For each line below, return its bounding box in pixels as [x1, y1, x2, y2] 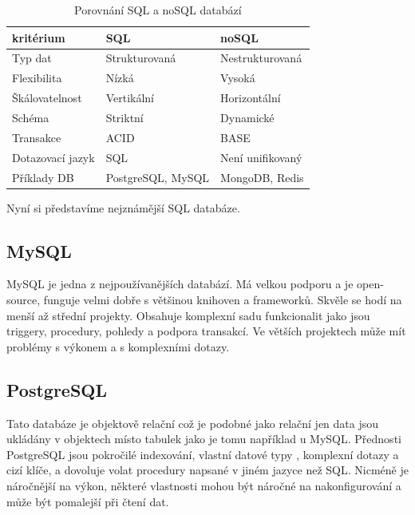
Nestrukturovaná [220, 50, 302, 66]
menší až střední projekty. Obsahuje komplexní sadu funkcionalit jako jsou [6, 307, 370, 323]
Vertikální [105, 89, 154, 106]
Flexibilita [12, 69, 62, 86]
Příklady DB [12, 168, 74, 185]
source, [6, 291, 41, 307]
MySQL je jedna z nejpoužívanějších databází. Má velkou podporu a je [6, 275, 354, 292]
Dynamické [220, 109, 275, 125]
